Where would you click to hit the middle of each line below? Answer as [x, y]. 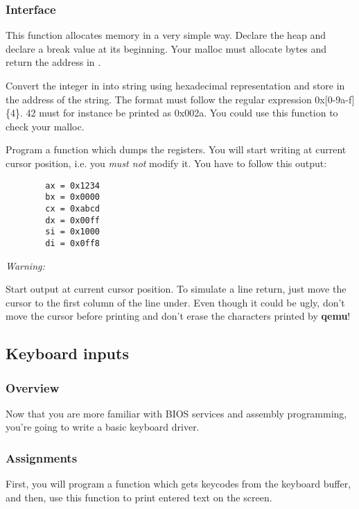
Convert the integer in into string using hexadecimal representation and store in [175, 85]
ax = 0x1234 [73, 186]
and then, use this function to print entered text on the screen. [139, 497]
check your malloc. [45, 126]
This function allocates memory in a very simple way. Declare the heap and [166, 35]
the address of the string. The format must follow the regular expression [159, 99]
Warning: [25, 265]
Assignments [42, 457]
